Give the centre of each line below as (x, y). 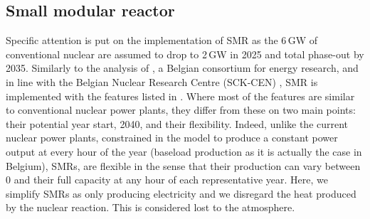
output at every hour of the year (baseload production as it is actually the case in (184, 151)
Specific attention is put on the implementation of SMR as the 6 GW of (162, 40)
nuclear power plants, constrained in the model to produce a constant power (172, 138)
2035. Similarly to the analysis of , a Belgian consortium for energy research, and (182, 68)
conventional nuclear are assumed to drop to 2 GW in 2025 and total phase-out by (185, 54)
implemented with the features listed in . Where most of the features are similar (180, 96)
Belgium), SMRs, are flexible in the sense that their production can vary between (183, 165)
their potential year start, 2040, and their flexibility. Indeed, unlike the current (177, 123)
